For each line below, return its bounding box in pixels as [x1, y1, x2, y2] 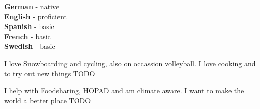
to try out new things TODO [4, 68, 95, 78]
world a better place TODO [4, 95, 91, 105]
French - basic [4, 31, 51, 41]
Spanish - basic [4, 21, 54, 32]
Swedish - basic [4, 41, 55, 51]
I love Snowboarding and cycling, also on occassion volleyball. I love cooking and [4, 58, 256, 68]
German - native [4, 1, 60, 11]
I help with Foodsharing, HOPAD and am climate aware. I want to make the [4, 85, 244, 96]
